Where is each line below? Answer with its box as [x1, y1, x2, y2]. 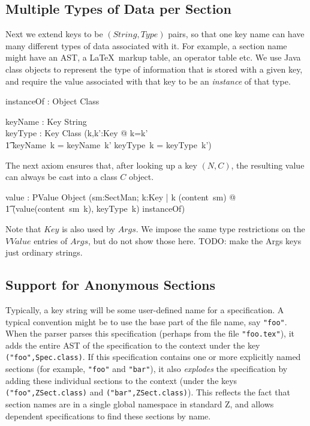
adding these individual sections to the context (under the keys [5, 374, 237, 386]
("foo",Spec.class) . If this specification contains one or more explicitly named [5, 350, 301, 363]
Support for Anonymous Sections [5, 275, 216, 294]
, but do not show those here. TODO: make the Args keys [88, 234, 302, 247]
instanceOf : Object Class [5, 95, 100, 107]
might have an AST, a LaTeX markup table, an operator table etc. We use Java [5, 51, 301, 64]
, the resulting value [231, 158, 305, 171]
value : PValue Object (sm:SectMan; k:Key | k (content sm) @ [5, 190, 236, 203]
